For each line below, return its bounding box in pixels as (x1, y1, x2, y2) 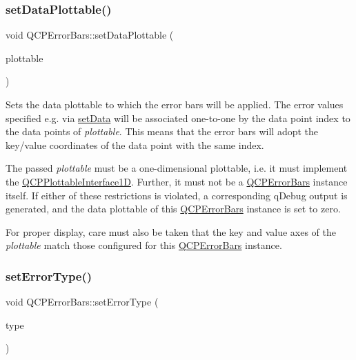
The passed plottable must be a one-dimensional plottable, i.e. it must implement (6, 161, 348, 175)
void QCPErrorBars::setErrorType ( (6, 294, 159, 309)
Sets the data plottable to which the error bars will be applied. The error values (6, 97, 344, 111)
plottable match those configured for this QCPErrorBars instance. (6, 238, 282, 252)
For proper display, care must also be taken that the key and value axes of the (6, 224, 336, 239)
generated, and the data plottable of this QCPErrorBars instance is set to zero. (6, 201, 341, 216)
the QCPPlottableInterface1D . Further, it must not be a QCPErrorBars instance (6, 174, 348, 188)
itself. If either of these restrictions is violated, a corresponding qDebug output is (6, 188, 348, 202)
